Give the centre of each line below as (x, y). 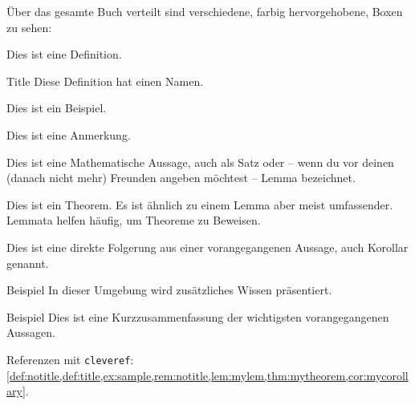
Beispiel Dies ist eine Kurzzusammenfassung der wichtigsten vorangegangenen (198, 316)
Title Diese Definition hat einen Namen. (105, 81)
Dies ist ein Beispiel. (57, 108)
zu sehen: (29, 27)
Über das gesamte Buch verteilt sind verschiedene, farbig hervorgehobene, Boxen (205, 11)
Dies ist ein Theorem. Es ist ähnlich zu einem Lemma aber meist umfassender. (200, 204)
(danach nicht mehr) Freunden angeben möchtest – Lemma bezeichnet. (181, 178)
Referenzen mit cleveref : (70, 359)
